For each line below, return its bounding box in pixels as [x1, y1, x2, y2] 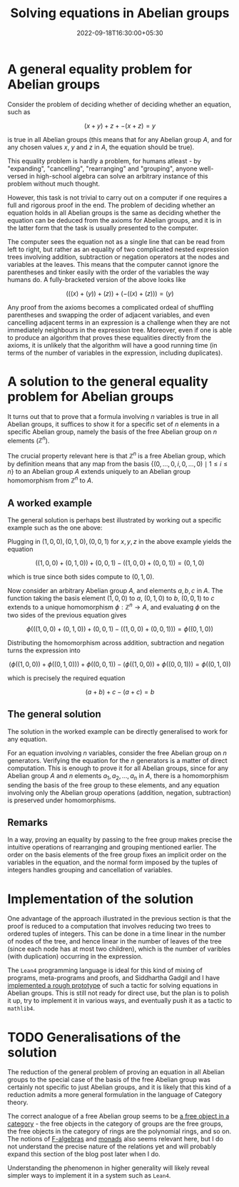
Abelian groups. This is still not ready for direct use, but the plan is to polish [7, 989, 230, 997]
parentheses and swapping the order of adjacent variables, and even [7, 310, 210, 319]
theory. [7, 1098, 29, 1107]
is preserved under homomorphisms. [7, 796, 116, 804]
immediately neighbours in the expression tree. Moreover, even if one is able [7, 325, 233, 334]
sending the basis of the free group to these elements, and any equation [7, 780, 220, 789]
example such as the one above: [7, 523, 103, 532]
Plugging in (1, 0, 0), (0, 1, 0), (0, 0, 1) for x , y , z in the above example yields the [7, 537, 232, 546]
